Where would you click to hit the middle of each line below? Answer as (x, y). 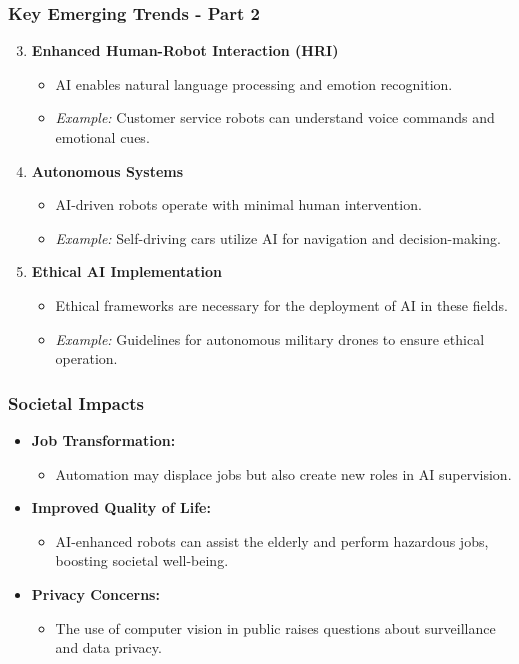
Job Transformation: (103, 439)
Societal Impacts (76, 402)
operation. (86, 358)
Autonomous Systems (107, 170)
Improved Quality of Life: (121, 507)
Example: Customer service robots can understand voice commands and (275, 117)
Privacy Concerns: (95, 593)
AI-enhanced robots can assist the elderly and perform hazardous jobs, (272, 540)
